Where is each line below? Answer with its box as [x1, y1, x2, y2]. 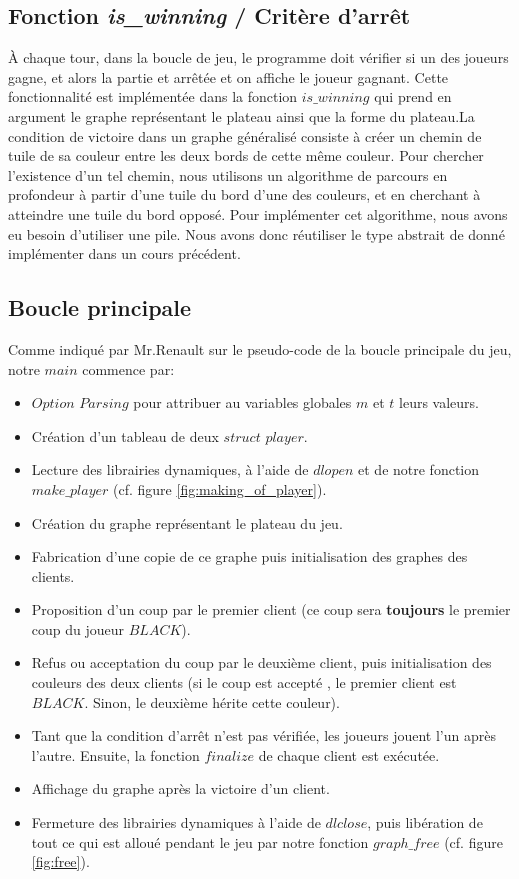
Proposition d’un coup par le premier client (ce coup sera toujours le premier [31, 599, 511, 620]
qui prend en [374, 86, 452, 107]
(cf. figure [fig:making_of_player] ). [113, 478, 327, 499]
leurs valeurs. [399, 392, 479, 413]
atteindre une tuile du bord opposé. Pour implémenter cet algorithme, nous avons [8, 203, 508, 224]
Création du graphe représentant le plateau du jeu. [31, 512, 343, 533]
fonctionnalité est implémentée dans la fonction [8, 86, 298, 107]
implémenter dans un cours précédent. [8, 243, 241, 264]
